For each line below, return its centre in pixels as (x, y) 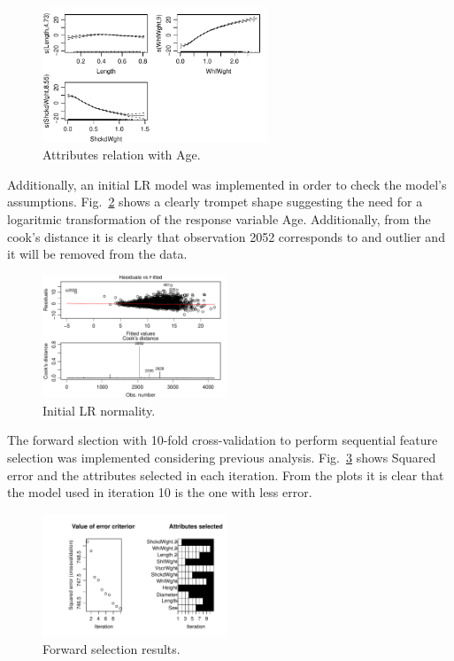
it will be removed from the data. (97, 254)
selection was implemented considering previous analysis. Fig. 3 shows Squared (222, 458)
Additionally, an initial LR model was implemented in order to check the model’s (227, 184)
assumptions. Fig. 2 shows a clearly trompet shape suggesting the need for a (215, 202)
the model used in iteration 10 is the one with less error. (160, 492)
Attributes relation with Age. (122, 155)
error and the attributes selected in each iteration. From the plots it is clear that (226, 474)
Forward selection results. (112, 648)
